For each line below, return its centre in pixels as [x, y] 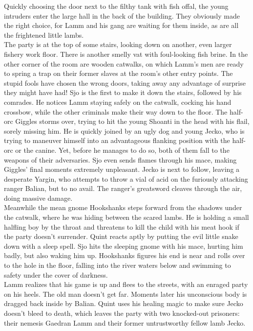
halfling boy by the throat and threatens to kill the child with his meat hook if [122, 226]
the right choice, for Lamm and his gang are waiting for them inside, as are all [121, 25]
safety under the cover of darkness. [56, 274]
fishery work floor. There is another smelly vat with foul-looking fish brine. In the [126, 54]
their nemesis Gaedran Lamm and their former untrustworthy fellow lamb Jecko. [125, 322]
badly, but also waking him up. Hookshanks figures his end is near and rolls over [125, 255]
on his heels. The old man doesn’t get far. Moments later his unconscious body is [126, 294]
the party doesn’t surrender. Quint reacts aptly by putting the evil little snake [121, 236]
